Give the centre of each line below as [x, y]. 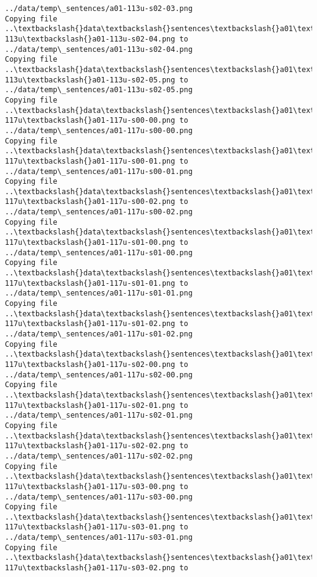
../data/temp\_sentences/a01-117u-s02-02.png [99, 456]
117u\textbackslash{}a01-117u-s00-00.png [90, 121]
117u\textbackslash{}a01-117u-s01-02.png [90, 324]
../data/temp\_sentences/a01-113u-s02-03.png [99, 9]
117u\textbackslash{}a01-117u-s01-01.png [90, 283]
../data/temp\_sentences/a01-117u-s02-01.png [99, 416]
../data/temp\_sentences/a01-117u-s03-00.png [99, 497]
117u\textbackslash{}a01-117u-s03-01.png [90, 527]
